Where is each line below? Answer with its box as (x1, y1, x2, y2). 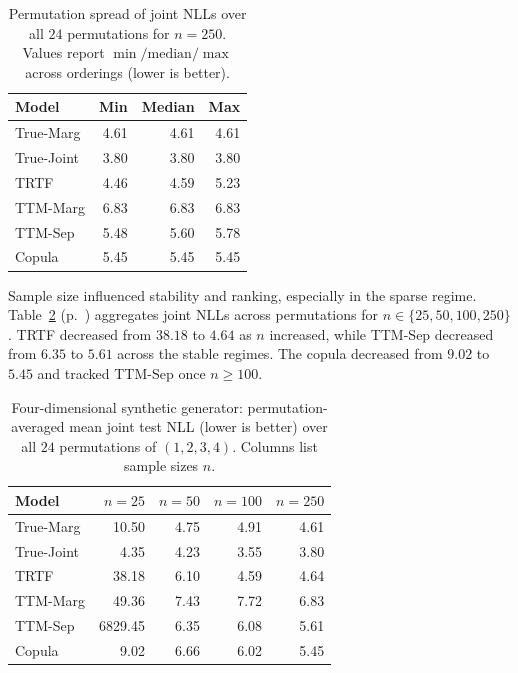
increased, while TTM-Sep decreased (269, 323, 494, 344)
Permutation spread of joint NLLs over (8, 3, 247, 23)
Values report (22, 42, 105, 63)
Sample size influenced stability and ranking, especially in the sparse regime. (8, 284, 477, 305)
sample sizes (124, 455, 199, 476)
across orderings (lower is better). (25, 61, 230, 82)
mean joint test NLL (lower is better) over (69, 416, 328, 437)
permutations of (59, 435, 157, 456)
